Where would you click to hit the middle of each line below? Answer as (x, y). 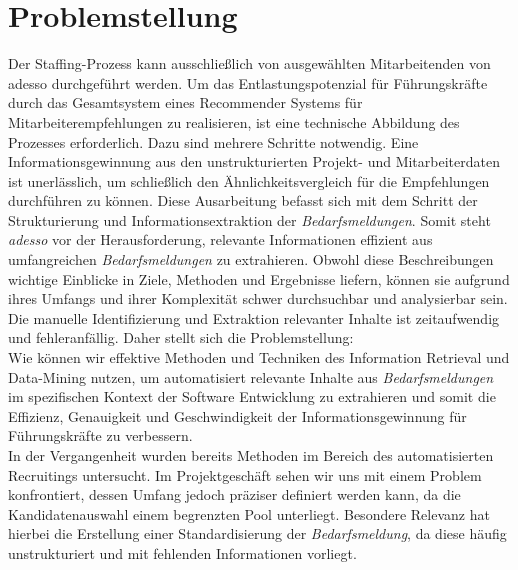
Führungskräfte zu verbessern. (100, 435)
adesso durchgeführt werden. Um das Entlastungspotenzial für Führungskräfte (248, 82)
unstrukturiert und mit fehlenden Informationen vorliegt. (182, 552)
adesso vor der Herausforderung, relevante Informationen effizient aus (220, 239)
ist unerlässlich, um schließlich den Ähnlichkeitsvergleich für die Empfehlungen (249, 180)
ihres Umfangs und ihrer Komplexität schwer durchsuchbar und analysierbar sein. (258, 298)
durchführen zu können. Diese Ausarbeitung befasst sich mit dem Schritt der (243, 200)
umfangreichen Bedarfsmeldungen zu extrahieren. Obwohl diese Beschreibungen (251, 259)
